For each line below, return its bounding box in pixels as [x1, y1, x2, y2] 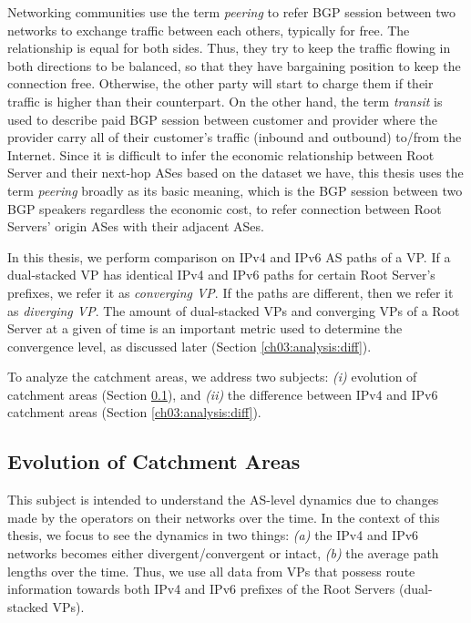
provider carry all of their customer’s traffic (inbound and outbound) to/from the [7, 128, 462, 147]
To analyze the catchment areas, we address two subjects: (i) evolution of [7, 367, 417, 386]
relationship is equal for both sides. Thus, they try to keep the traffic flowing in [7, 38, 451, 57]
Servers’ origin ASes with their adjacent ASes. [7, 217, 264, 236]
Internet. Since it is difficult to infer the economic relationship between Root [7, 145, 435, 164]
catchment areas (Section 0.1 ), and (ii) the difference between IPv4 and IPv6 [7, 384, 438, 403]
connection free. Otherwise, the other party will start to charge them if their [7, 74, 434, 93]
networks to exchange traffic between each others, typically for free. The [7, 20, 410, 39]
